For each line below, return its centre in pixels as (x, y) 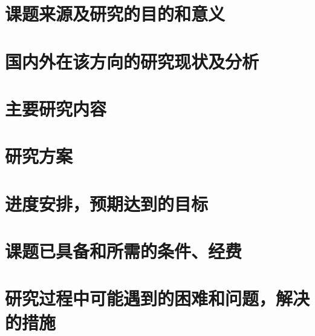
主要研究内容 (56, 108)
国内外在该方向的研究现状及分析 (132, 61)
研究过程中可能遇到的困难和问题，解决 (157, 298)
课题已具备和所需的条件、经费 (124, 251)
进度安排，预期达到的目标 (107, 203)
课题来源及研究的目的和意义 (115, 14)
